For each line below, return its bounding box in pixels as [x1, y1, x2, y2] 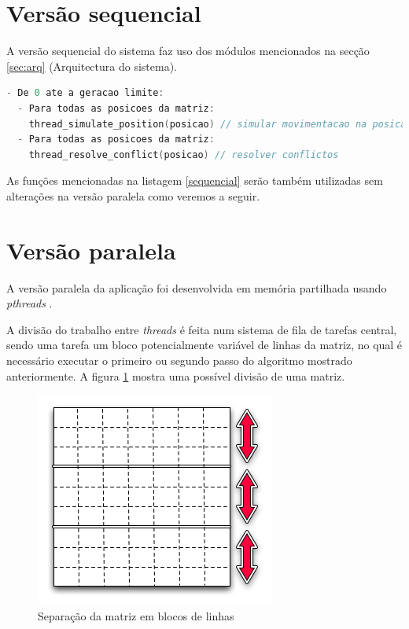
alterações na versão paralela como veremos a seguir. [6, 187, 260, 204]
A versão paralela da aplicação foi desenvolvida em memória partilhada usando [6, 279, 387, 296]
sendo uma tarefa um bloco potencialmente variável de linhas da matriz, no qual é [6, 337, 403, 353]
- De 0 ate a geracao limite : [6, 87, 164, 99]
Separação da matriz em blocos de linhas [38, 607, 234, 623]
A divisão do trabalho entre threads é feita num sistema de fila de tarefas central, [6, 321, 397, 337]
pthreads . [6, 295, 53, 311]
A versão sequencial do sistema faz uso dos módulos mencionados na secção [6, 42, 370, 59]
